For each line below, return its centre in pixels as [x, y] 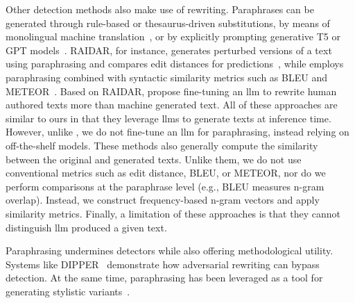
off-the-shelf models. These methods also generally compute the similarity [162, 145]
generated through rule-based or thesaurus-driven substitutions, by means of [168, 23]
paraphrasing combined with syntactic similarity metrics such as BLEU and [166, 77]
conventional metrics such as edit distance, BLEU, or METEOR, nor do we [166, 173]
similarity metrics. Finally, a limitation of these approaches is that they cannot [173, 213]
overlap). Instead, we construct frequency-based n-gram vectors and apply [163, 200]
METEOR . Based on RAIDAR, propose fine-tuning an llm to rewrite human [171, 91]
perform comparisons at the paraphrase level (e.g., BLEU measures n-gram [165, 186]
